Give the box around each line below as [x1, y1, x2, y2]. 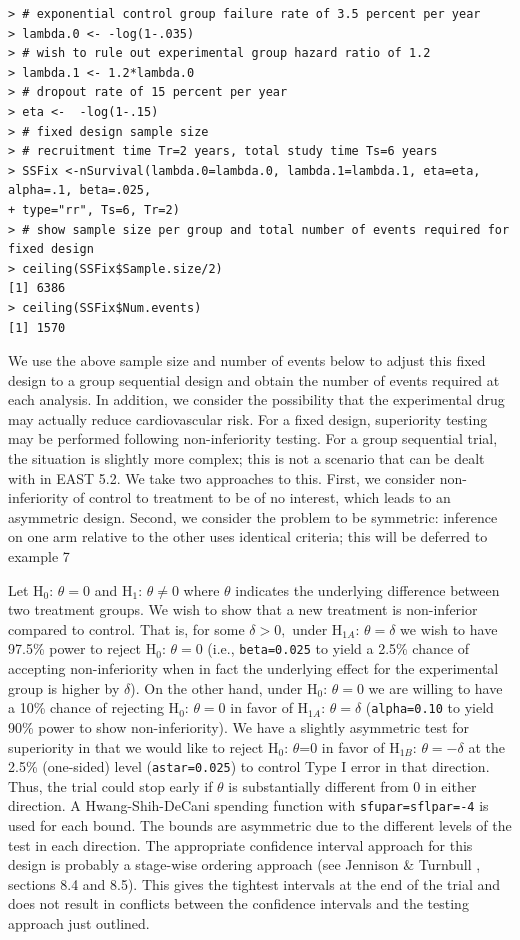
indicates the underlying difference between [235, 579, 500, 600]
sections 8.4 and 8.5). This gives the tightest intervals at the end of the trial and [8, 873, 501, 894]
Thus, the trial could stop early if [8, 775, 213, 796]
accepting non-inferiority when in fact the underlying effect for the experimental [8, 658, 499, 679]
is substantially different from [228, 775, 409, 796]
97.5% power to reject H [8, 638, 157, 659]
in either [425, 775, 477, 796]
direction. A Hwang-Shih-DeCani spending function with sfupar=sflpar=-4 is [8, 795, 489, 816]
